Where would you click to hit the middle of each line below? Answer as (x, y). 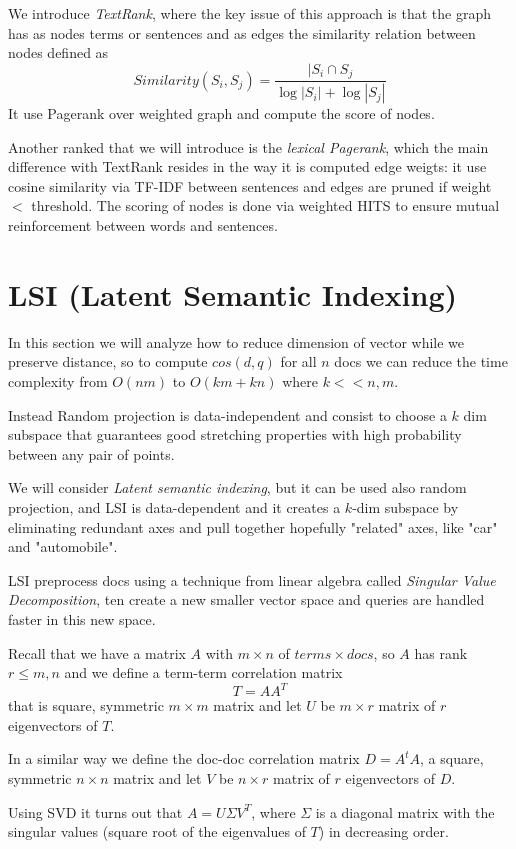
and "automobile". (63, 546)
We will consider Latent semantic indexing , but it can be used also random (237, 487)
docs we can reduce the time (421, 361)
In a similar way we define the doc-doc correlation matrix (184, 758)
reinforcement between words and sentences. (143, 225)
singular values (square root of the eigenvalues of (157, 831)
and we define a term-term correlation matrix (203, 672)
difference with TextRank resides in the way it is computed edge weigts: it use (247, 166)
